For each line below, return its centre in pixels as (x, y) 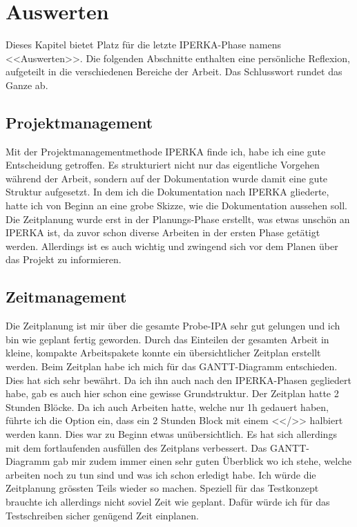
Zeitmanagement (66, 297)
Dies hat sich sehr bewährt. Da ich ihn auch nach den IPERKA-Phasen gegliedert (178, 380)
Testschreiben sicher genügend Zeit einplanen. (102, 515)
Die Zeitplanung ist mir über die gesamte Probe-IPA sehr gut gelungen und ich (173, 326)
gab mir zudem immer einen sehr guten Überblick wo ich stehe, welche (202, 461)
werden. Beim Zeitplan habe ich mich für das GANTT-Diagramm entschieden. (172, 366)
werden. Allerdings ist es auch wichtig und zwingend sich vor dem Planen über (172, 246)
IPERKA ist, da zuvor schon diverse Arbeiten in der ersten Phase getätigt (163, 232)
